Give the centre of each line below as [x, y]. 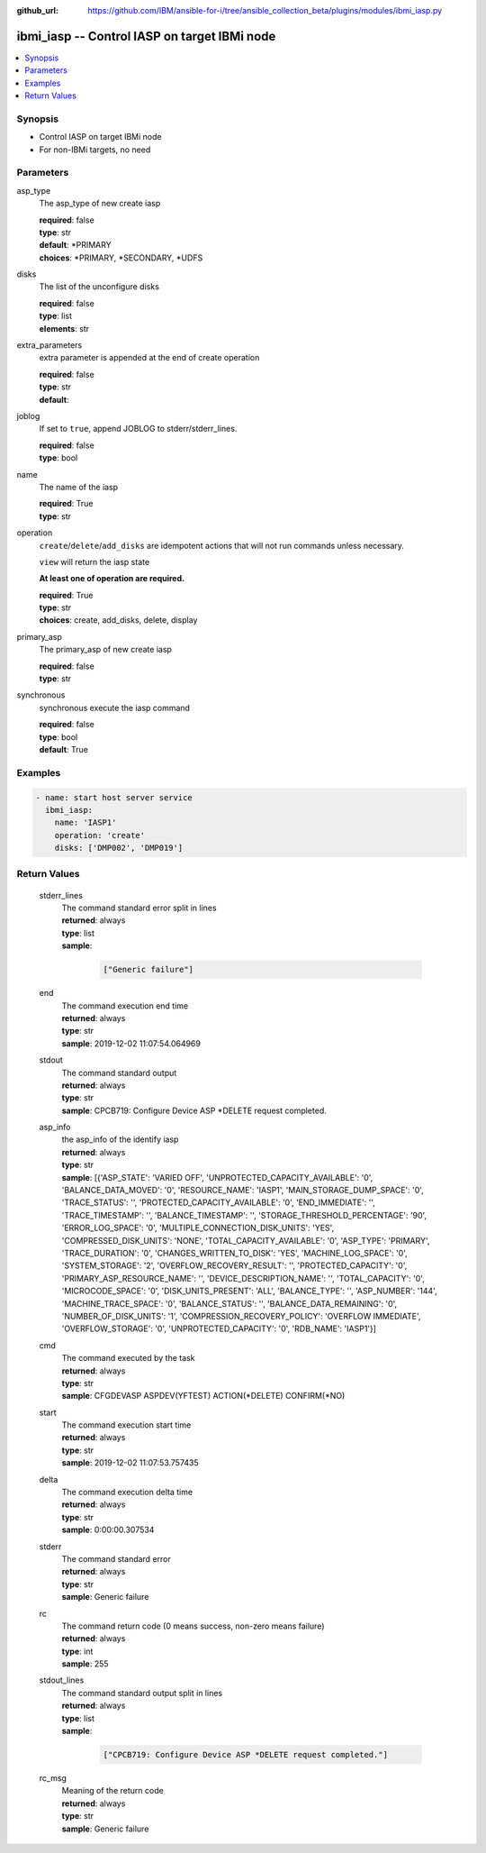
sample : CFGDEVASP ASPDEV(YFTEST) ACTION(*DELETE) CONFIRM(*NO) [203, 1396]
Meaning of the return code [112, 1791]
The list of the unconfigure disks [99, 287]
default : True [64, 749]
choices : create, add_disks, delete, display [118, 620]
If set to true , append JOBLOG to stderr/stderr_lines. [138, 429]
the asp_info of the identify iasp [120, 1139]
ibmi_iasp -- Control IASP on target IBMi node [146, 36]
